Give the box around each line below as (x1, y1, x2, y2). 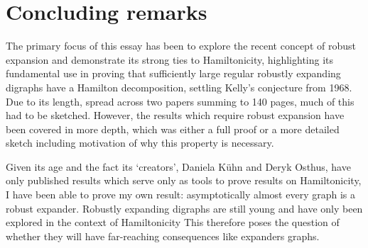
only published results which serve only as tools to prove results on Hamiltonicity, (6, 173, 362, 188)
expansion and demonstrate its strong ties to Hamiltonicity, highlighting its (6, 52, 334, 67)
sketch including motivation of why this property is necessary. (6, 135, 274, 150)
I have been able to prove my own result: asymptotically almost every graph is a (6, 187, 355, 202)
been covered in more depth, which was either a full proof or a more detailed (6, 121, 340, 136)
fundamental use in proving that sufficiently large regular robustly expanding (6, 66, 341, 81)
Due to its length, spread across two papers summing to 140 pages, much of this (6, 94, 355, 108)
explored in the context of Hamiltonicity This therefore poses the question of (6, 215, 340, 230)
